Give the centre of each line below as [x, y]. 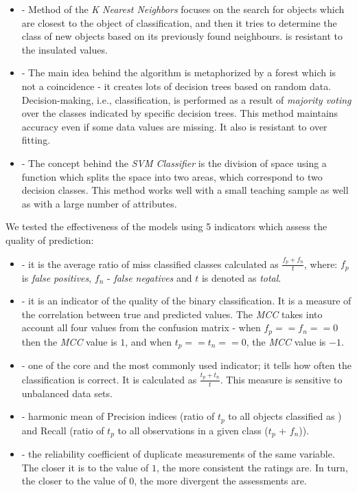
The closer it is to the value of [85, 467]
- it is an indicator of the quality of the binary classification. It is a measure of [186, 301]
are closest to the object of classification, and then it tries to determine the [179, 22]
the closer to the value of [74, 481]
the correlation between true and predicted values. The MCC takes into [172, 314]
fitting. [36, 140]
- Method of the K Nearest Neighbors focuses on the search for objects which [183, 9]
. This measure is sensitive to [281, 379]
